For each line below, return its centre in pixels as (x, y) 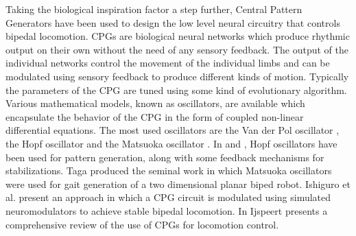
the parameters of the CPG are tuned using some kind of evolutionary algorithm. (176, 90)
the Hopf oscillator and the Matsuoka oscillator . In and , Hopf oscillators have (171, 143)
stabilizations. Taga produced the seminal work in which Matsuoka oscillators (169, 170)
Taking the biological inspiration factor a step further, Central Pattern (154, 9)
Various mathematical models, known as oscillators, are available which (155, 103)
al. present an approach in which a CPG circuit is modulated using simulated (168, 197)
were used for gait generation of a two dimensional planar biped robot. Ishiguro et (178, 184)
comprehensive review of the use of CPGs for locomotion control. (142, 224)
